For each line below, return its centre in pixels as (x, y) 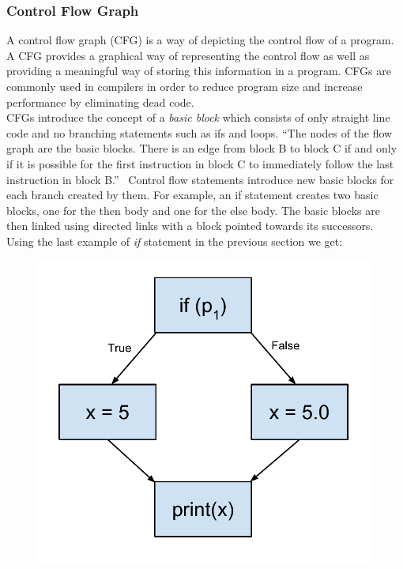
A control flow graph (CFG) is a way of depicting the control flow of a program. (200, 40)
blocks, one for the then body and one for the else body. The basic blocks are (193, 210)
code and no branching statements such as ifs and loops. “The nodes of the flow (200, 132)
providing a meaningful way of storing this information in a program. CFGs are (199, 71)
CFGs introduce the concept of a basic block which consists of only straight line (198, 117)
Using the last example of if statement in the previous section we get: (175, 241)
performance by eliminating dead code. (100, 102)
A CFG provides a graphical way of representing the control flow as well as (188, 55)
